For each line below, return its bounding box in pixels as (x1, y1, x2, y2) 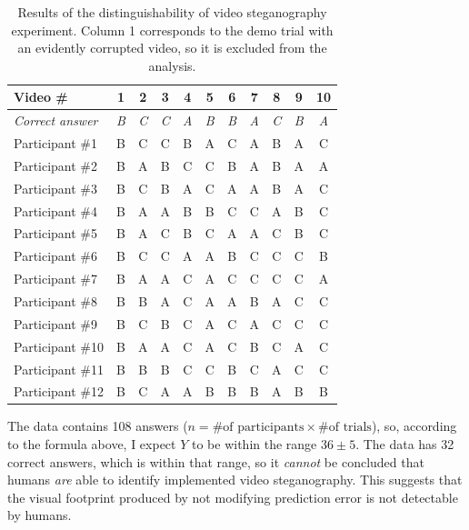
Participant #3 (14, 178, 98, 197)
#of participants (212, 421, 304, 435)
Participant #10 (14, 336, 105, 355)
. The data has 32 (355, 435, 454, 454)
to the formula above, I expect (7, 435, 176, 454)
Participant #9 (14, 314, 98, 333)
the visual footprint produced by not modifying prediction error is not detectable (7, 487, 458, 506)
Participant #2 (14, 155, 98, 175)
